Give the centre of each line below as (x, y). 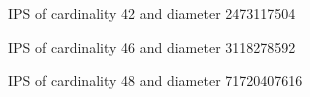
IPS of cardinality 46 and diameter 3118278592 (152, 46)
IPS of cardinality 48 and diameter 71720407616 (155, 80)
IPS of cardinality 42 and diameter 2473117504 (152, 13)
